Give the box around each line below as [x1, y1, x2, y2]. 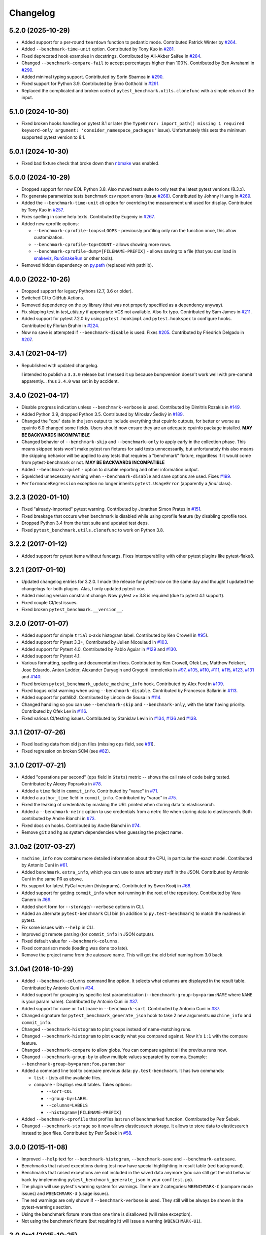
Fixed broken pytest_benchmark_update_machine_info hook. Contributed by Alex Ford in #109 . [21, 681, 224, 687]
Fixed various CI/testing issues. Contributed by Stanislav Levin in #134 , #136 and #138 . [21, 715, 198, 721]
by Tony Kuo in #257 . [21, 206, 64, 212]
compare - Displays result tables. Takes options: [33, 1082, 132, 1088]
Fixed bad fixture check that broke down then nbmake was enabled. [21, 160, 160, 166]
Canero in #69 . [21, 897, 52, 903]
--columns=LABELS [46, 1103, 88, 1109]
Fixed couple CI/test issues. [21, 599, 78, 605]
